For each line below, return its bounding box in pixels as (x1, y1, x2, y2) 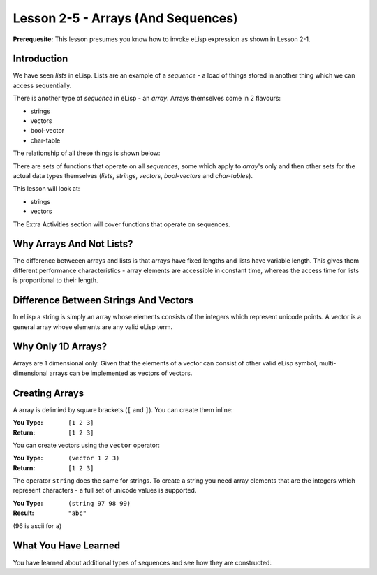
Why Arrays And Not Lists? (13, 238, 133, 250)
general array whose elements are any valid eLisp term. (13, 322, 172, 331)
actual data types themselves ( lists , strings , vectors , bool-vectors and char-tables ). (13, 171, 253, 180)
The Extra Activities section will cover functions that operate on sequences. (13, 220, 230, 228)
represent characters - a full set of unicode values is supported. (13, 486, 197, 495)
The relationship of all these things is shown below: (13, 149, 161, 157)
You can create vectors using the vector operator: (13, 441, 160, 449)
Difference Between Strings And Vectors (13, 294, 194, 307)
